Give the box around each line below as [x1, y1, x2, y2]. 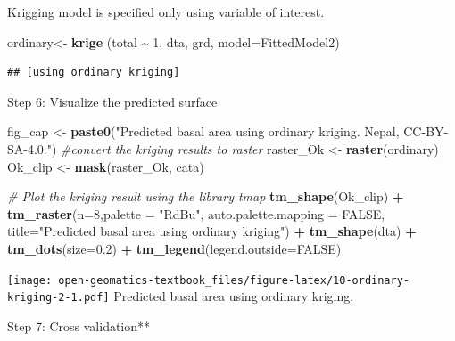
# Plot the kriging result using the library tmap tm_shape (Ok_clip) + [7, 187, 404, 206]
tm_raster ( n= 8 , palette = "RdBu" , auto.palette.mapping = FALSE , [7, 204, 385, 223]
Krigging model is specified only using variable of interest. [7, 3, 325, 20]
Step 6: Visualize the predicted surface [7, 92, 218, 110]
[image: [7, 273, 53, 287]
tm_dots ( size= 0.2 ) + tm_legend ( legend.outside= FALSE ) [7, 239, 342, 257]
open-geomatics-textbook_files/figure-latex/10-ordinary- [58, 273, 410, 287]
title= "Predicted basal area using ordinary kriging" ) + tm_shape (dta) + [7, 222, 417, 240]
